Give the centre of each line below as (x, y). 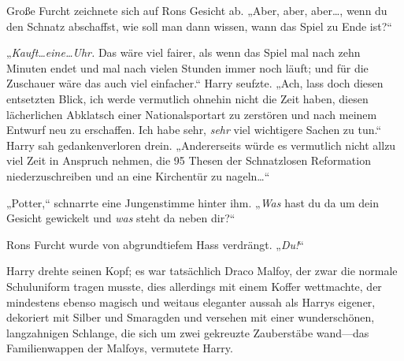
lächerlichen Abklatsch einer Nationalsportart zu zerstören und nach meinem (192, 114)
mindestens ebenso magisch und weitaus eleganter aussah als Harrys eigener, (191, 301)
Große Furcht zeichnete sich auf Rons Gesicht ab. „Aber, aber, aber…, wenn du (197, 10)
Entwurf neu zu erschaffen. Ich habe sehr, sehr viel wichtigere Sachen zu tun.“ (194, 130)
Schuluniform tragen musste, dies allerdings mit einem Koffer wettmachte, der (194, 286)
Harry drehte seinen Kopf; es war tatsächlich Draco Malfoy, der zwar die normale (202, 271)
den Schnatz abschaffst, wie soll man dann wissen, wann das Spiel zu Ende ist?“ (199, 26)
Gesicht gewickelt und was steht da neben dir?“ (121, 218)
